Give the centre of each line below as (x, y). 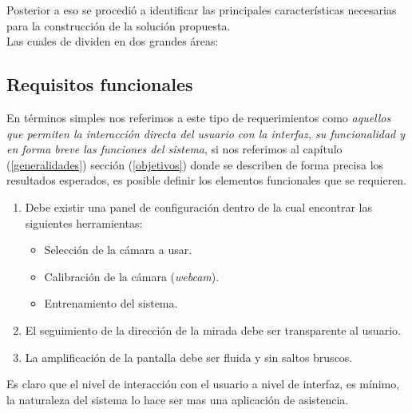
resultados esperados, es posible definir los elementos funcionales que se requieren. (207, 180)
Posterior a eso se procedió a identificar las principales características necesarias (202, 10)
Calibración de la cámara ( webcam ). (132, 276)
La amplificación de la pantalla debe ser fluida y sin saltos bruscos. (189, 357)
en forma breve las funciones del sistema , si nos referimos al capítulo (174, 149)
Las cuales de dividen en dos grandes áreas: (113, 41)
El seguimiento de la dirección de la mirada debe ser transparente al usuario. (213, 330)
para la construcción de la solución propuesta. (119, 25)
